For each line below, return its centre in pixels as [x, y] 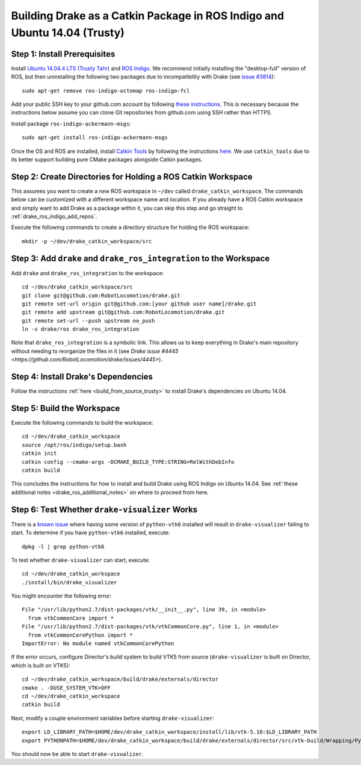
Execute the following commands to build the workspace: [82, 423]
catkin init [39, 454]
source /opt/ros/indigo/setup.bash [74, 445]
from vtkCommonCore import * [71, 618]
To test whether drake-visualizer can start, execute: [81, 560]
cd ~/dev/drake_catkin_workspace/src [78, 287]
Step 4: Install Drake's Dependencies [82, 377]
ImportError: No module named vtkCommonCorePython [98, 644]
